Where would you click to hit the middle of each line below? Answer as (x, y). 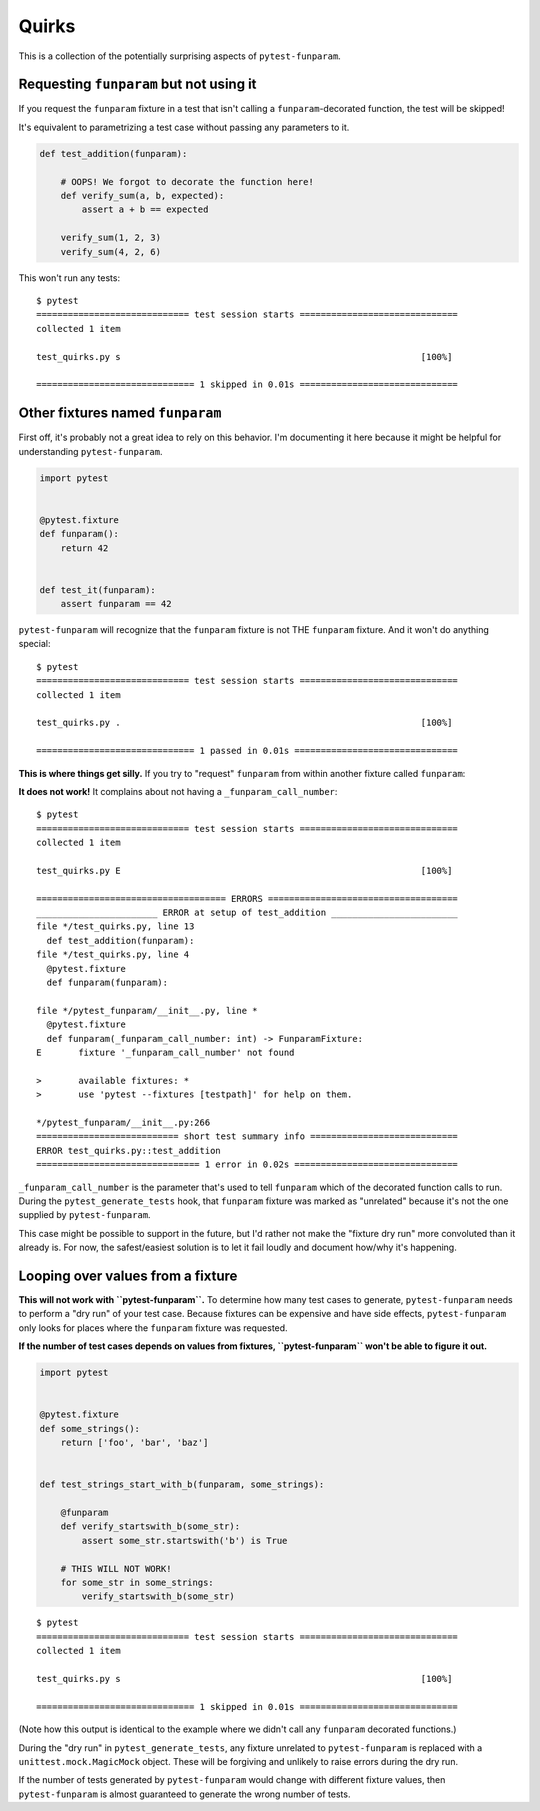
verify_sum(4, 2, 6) (111, 251)
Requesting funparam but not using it (137, 84)
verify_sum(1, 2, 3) (111, 238)
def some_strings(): (89, 1428)
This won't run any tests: (69, 277)
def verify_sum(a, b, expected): (142, 195)
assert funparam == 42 (116, 604)
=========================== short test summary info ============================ (247, 1136)
